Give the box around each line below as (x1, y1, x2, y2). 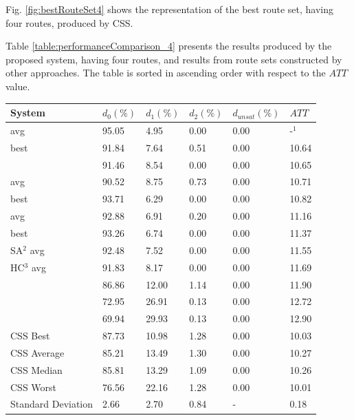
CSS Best (10, 328, 50, 343)
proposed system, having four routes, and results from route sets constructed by (5, 52, 342, 66)
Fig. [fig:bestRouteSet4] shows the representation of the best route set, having (5, 2, 333, 16)
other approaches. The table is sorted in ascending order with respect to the (5, 65, 326, 80)
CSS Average (10, 345, 65, 359)
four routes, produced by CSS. (5, 15, 133, 30)
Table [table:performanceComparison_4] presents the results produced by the (5, 39, 332, 53)
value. (5, 78, 30, 93)
